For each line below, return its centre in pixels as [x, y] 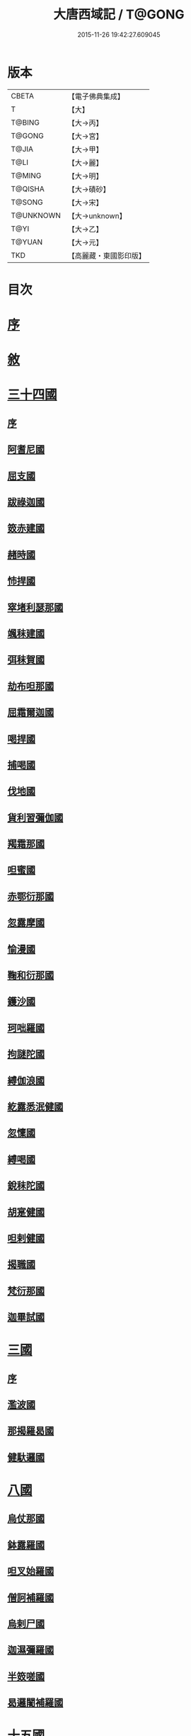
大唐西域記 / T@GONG [119, 15]
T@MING [26, 176]
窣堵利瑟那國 [35, 607]
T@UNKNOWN [36, 215]
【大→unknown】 [97, 215]
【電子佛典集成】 [96, 96]
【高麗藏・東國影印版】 [107, 256]
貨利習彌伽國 [35, 818]
